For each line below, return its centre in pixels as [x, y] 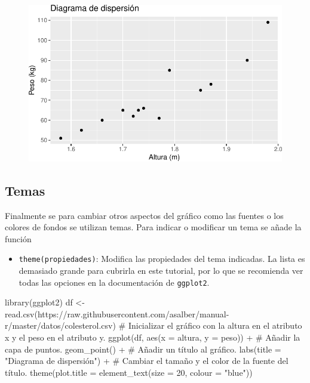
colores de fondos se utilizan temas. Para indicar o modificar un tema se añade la [153, 227]
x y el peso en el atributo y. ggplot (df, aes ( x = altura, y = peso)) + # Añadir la [153, 337]
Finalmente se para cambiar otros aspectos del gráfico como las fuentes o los [144, 215]
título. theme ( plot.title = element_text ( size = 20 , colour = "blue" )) [129, 372]
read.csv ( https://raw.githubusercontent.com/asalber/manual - [117, 313]
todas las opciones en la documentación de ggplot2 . [114, 282]
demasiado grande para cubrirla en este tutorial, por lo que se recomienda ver [161, 270]
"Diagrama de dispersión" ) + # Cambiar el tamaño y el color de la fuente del [147, 361]
